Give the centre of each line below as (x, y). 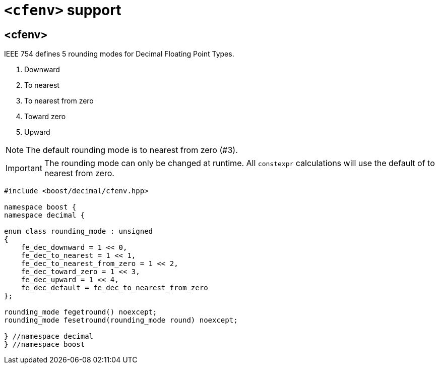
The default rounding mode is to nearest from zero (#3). (132, 150)
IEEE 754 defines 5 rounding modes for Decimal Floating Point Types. (119, 54)
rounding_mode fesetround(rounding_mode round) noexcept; (121, 320)
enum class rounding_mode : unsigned (79, 231)
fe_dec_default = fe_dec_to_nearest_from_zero (114, 288)
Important (24, 168)
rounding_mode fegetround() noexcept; (81, 312)
